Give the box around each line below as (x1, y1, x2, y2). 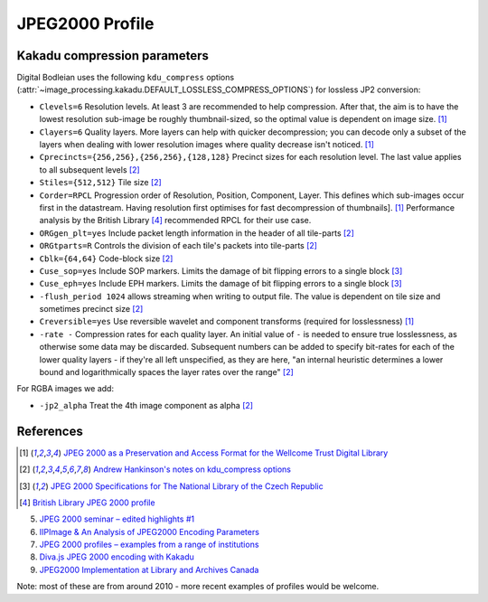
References (16, 423, 83, 438)
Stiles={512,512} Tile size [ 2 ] (39, 177, 162, 188)
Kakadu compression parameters (16, 48, 210, 63)
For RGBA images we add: (16, 383, 115, 394)
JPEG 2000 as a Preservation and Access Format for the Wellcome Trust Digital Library (63, 447, 389, 458)
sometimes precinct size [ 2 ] (39, 304, 144, 315)
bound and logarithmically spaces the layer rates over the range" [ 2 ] (39, 367, 294, 378)
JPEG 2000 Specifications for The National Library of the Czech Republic (50, 480, 324, 492)
